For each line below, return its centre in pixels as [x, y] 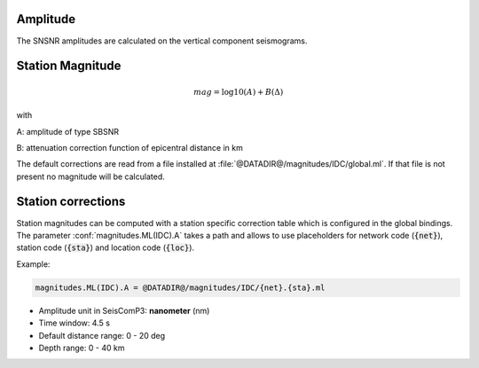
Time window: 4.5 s [75, 323]
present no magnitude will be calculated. [90, 176]
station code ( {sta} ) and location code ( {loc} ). [106, 247]
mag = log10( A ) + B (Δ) [239, 92]
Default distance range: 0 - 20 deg [102, 335]
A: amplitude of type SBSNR [68, 131]
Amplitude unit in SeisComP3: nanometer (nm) [124, 310]
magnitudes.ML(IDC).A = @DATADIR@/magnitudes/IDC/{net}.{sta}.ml [180, 287]
